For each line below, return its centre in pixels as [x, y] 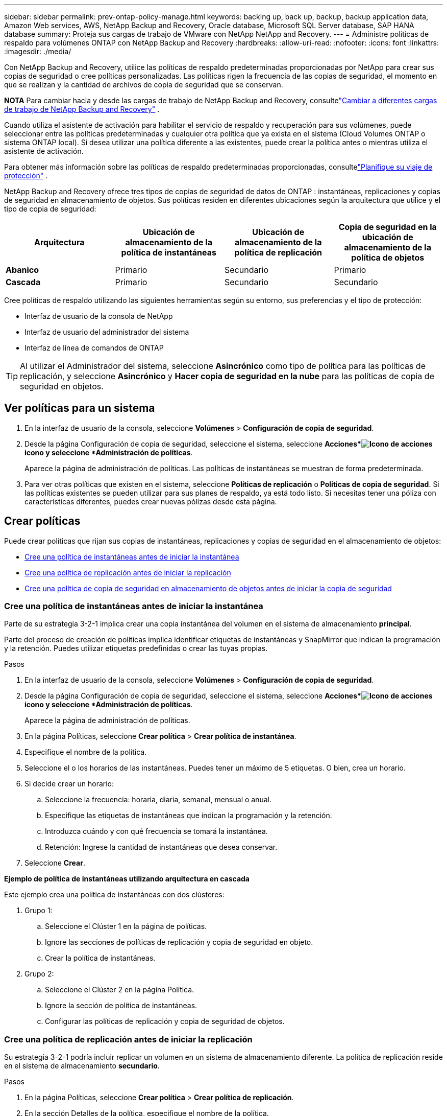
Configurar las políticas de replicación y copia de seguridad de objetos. [165, 1021]
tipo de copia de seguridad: [50, 209]
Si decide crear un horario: [69, 784]
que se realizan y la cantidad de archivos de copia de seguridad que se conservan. [144, 85]
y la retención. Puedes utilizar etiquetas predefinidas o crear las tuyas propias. [136, 648]
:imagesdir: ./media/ [38, 51]
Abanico [22, 270]
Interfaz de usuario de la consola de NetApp [99, 316]
